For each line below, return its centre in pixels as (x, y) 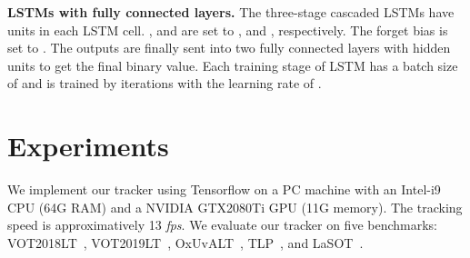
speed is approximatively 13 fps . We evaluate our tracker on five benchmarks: (222, 225)
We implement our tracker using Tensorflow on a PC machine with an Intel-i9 (224, 189)
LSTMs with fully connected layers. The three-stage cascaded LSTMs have (231, 12)
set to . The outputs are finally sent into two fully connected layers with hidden (229, 48)
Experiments (88, 146)
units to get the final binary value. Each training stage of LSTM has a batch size (233, 65)
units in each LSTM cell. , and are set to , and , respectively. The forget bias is (228, 30)
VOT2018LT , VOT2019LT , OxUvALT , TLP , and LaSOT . (185, 242)
